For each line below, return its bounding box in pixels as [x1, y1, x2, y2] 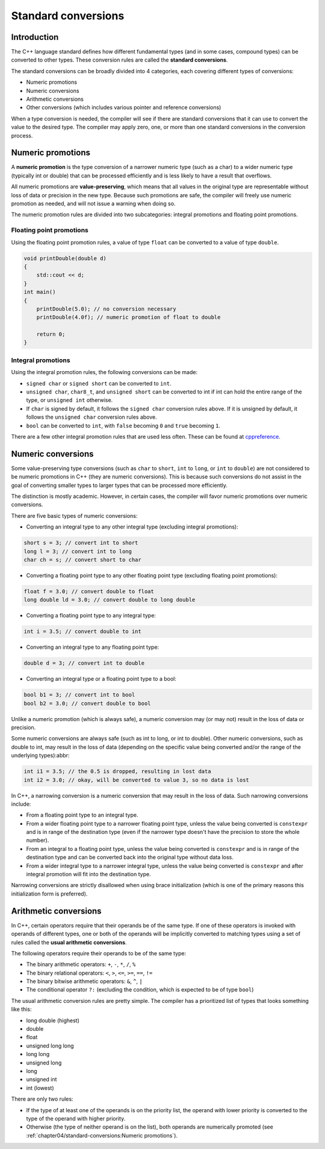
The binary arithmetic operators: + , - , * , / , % [26, 961, 136, 968]
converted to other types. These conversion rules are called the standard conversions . [11, 56, 228, 63]
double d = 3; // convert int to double [23, 660, 144, 667]
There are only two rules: [11, 1095, 73, 1103]
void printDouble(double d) [23, 255, 107, 262]
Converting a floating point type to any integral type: [26, 612, 156, 619]
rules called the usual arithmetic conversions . [11, 938, 127, 946]
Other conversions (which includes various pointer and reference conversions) [26, 104, 221, 111]
